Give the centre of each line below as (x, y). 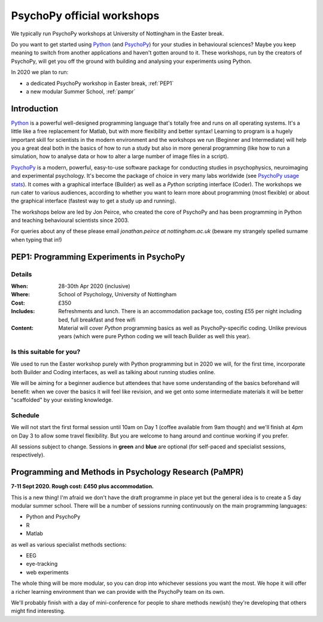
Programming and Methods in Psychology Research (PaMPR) (127, 472)
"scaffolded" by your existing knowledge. (62, 400)
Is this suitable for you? (46, 352)
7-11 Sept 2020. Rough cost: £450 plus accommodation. (83, 486)
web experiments (47, 572)
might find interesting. (38, 611)
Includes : (23, 311)
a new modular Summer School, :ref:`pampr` (81, 91)
